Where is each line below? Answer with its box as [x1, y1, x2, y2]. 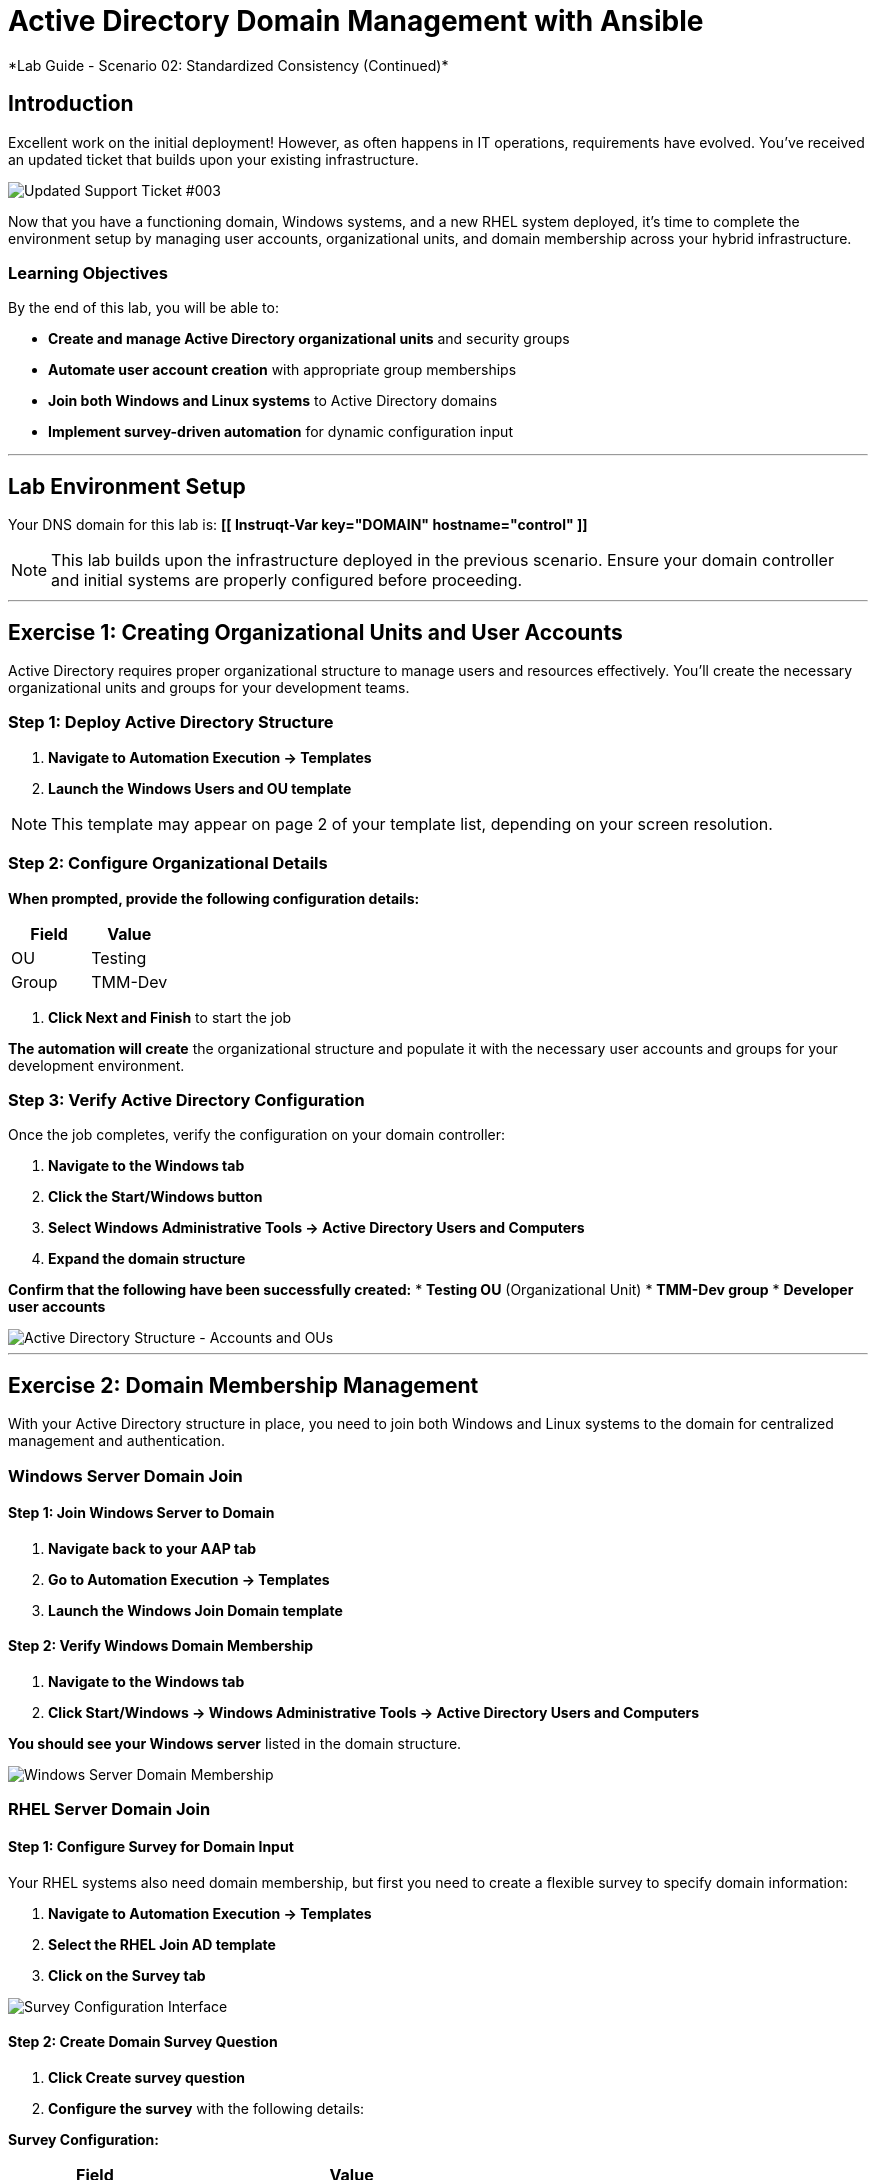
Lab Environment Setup [8, 473, 246, 499]
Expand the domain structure [48, 1250, 246, 1268]
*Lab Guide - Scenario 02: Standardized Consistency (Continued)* [8, 56, 449, 74]
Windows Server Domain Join [8, 1465, 243, 1486]
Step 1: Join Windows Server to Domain [8, 1504, 275, 1522]
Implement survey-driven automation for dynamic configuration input [48, 423, 513, 441]
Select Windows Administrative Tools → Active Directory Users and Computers [48, 1219, 585, 1237]
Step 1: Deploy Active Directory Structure [8, 712, 334, 733]
